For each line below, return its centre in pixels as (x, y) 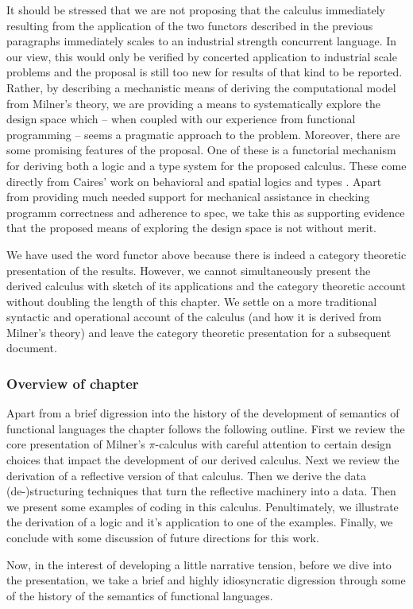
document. (32, 348)
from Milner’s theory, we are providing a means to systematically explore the (194, 103)
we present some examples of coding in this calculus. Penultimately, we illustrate (203, 506)
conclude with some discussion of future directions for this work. (163, 538)
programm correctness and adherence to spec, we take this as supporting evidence (206, 212)
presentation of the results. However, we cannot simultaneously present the (189, 270)
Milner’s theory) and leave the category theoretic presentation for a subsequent (199, 332)
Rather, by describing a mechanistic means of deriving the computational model (201, 87)
